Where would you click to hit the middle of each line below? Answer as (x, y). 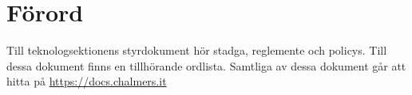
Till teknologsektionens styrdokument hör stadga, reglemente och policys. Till (197, 50)
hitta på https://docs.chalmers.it (87, 81)
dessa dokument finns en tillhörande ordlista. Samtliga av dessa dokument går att (206, 65)
